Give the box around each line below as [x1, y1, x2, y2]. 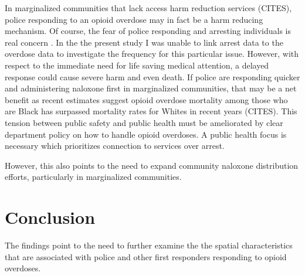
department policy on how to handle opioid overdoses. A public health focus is [5, 128, 287, 140]
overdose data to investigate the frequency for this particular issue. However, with [5, 47, 299, 60]
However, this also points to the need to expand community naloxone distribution [5, 159, 299, 171]
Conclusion [5, 205, 96, 229]
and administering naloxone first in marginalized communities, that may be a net [5, 82, 297, 94]
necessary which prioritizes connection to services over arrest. [5, 139, 225, 152]
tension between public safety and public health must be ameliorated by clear [5, 116, 283, 128]
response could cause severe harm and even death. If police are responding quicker [5, 70, 300, 83]
